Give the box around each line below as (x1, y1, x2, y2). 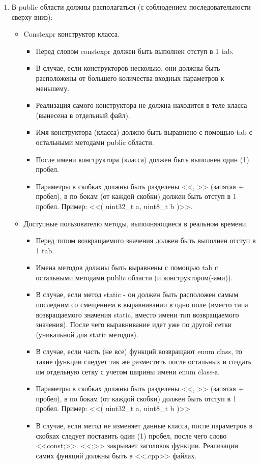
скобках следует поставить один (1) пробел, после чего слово (36, 430, 227, 441)
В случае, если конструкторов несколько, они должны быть (36, 63, 220, 73)
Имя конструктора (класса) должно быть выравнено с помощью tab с (36, 127, 252, 137)
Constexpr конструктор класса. (23, 28, 120, 39)
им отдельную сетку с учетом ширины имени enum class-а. (36, 366, 220, 376)
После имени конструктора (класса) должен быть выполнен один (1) (36, 154, 249, 164)
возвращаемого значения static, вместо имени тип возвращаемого (36, 309, 239, 320)
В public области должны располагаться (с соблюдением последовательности (11, 2, 251, 12)
